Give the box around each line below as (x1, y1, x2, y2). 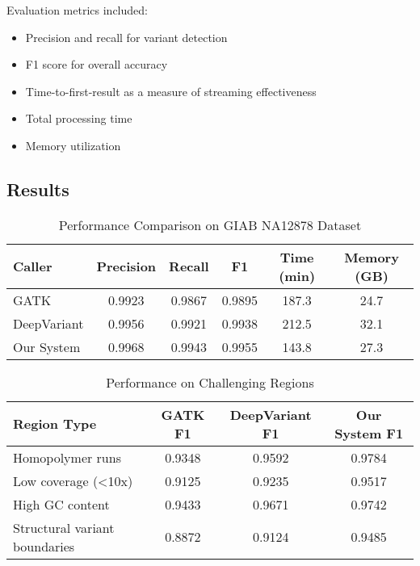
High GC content (13, 494, 110, 514)
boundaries (13, 536, 75, 556)
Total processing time (25, 110, 132, 127)
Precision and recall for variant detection (25, 28, 228, 45)
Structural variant (13, 518, 115, 537)
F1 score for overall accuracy (25, 56, 168, 73)
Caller (13, 257, 52, 276)
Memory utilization (25, 136, 121, 153)
